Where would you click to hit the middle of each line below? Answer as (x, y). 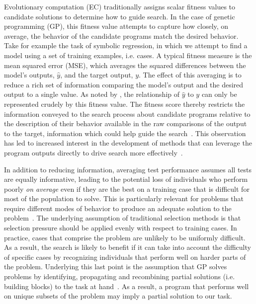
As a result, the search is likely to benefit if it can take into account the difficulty (128, 247)
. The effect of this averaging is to (190, 75)
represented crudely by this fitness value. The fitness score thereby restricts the (125, 104)
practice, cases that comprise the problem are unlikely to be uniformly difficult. (125, 237)
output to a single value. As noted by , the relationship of (92, 94)
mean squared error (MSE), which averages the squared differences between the (125, 65)
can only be (219, 94)
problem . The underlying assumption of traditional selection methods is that (123, 218)
